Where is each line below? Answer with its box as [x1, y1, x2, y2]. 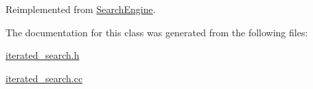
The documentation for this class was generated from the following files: [5, 25, 308, 39]
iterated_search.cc [5, 71, 83, 85]
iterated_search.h [5, 48, 80, 62]
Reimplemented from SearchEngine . [5, 2, 156, 16]
